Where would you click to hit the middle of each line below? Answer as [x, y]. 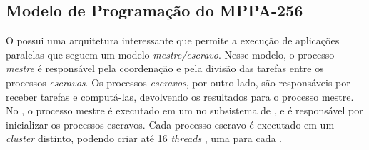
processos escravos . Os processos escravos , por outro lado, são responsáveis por [178, 82]
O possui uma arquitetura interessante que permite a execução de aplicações [173, 40]
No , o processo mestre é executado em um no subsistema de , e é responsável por [184, 110]
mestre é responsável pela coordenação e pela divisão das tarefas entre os [165, 68]
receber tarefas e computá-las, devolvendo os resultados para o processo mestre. [180, 96]
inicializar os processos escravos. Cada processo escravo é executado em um [170, 124]
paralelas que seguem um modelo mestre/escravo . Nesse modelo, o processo [170, 54]
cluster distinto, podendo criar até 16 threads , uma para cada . [144, 138]
